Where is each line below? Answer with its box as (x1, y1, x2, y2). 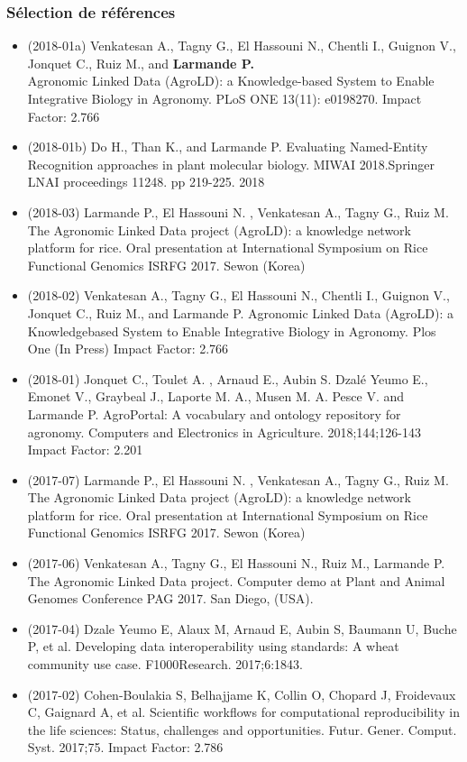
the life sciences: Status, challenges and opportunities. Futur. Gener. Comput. (27, 720, 457, 739)
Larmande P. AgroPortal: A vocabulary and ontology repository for (27, 404, 401, 423)
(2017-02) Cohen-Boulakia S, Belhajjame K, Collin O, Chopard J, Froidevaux (27, 684, 456, 703)
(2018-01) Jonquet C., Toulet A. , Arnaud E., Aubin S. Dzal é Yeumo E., (27, 369, 428, 388)
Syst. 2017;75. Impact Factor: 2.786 (27, 738, 224, 757)
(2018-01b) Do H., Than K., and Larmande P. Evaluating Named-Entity (27, 137, 428, 156)
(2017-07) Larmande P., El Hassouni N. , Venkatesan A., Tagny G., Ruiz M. (27, 470, 449, 489)
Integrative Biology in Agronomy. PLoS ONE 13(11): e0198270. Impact (27, 89, 422, 107)
